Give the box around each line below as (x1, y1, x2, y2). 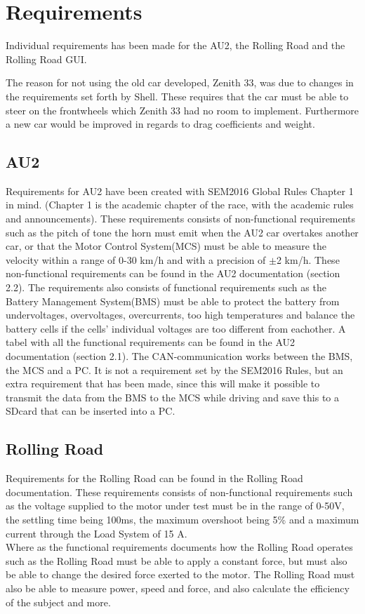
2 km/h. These (276, 252, 340, 267)
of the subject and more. (6, 594, 111, 609)
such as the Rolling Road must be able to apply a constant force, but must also (6, 553, 347, 568)
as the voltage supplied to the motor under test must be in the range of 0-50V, (6, 498, 345, 513)
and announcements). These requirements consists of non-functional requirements (6, 211, 356, 226)
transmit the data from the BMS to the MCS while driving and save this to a (6, 389, 339, 404)
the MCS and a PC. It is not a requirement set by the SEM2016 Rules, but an (6, 362, 343, 377)
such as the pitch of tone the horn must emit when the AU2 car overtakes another (6, 225, 359, 239)
